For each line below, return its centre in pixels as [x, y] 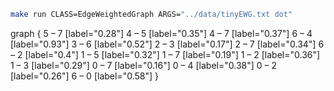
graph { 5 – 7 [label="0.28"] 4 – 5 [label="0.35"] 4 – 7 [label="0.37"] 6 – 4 [161, 33]
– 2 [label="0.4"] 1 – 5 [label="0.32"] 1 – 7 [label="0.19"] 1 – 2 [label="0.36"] [165, 54]
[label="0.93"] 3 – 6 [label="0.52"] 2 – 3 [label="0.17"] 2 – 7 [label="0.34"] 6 [167, 44]
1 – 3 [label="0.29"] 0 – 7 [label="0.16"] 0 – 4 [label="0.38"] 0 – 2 [144, 65]
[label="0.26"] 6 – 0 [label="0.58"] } [84, 76]
